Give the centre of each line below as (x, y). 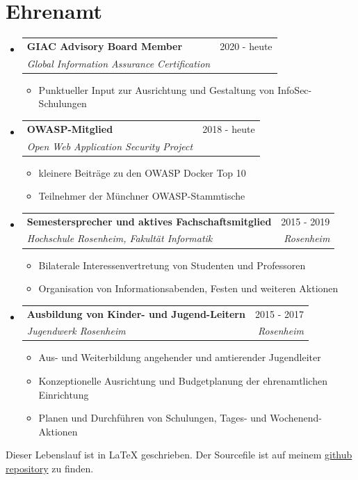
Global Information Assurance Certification (119, 63)
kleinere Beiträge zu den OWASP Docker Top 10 (142, 172)
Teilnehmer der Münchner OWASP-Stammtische (142, 196)
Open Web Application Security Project (110, 146)
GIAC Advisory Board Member (105, 46)
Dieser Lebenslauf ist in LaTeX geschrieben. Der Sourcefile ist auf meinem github (179, 455)
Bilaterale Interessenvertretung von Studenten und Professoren (172, 265)
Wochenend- (296, 418)
